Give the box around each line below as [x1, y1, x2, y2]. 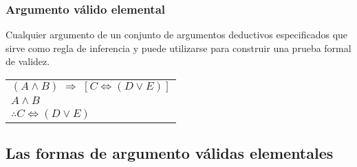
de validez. [6, 54, 50, 68]
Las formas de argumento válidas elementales [6, 142, 334, 164]
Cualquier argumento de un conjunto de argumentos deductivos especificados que [6, 27, 348, 42]
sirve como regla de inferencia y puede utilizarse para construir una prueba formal [6, 40, 351, 55]
